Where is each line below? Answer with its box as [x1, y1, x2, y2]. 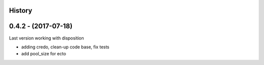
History [9, 6, 33, 15]
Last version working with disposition [9, 35, 84, 41]
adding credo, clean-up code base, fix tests [21, 44, 110, 50]
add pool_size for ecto [21, 51, 66, 57]
